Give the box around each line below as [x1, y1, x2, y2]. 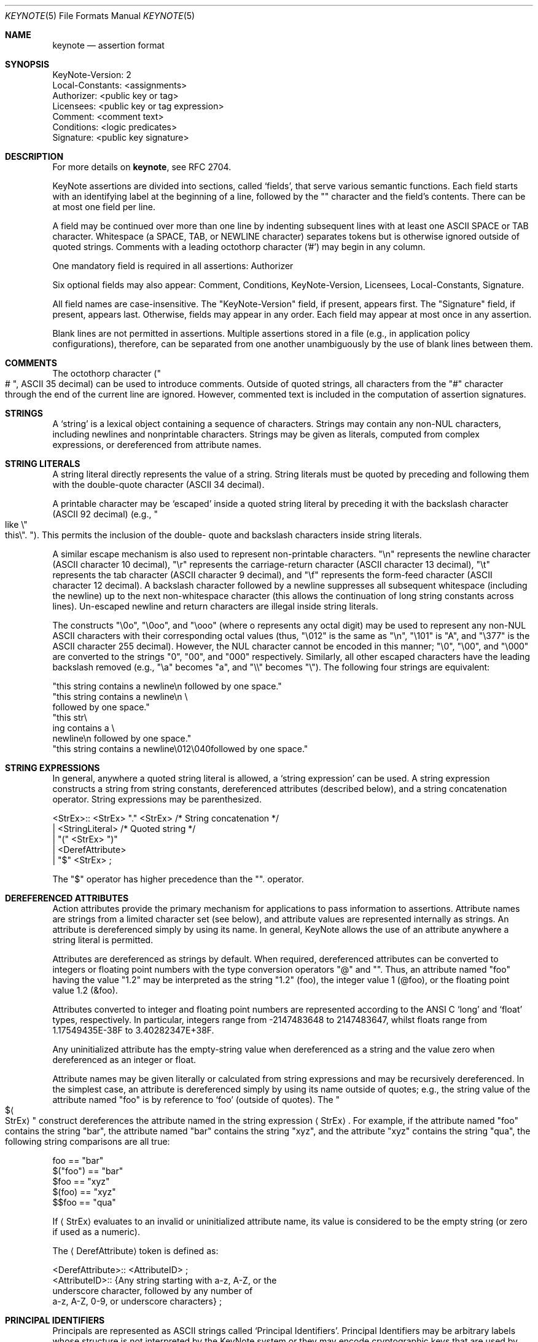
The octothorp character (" [52, 368, 161, 379]
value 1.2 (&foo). [52, 985, 118, 995]
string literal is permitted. [52, 935, 154, 945]
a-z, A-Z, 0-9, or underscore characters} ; [52, 1296, 222, 1306]
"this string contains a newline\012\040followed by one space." [52, 744, 308, 754]
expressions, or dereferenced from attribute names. [52, 439, 262, 450]
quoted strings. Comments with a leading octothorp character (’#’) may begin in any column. [52, 241, 426, 252]
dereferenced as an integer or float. [52, 1054, 197, 1065]
